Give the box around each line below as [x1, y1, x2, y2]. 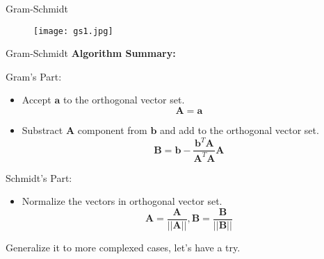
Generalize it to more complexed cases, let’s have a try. [6, 240, 241, 254]
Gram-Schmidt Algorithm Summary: [6, 46, 176, 60]
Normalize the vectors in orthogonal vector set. [22, 194, 222, 208]
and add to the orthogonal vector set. [160, 123, 319, 137]
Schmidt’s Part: [6, 170, 72, 185]
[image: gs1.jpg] [33, 26, 113, 36]
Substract [22, 123, 63, 137]
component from [77, 123, 147, 137]
